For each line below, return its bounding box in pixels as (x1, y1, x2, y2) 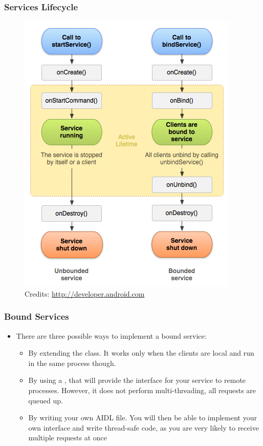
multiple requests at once (28, 432, 107, 443)
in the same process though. (28, 357, 116, 368)
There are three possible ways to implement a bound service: (16, 330, 207, 341)
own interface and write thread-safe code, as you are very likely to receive (28, 422, 259, 433)
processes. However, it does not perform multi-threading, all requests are (28, 385, 256, 395)
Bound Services (4, 310, 69, 323)
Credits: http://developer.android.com (25, 288, 145, 299)
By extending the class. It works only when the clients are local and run (28, 347, 254, 358)
